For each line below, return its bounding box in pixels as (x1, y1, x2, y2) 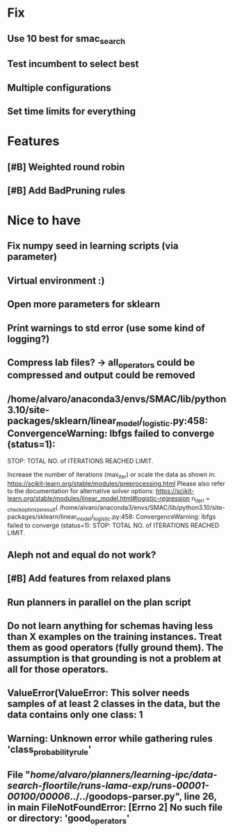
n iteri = (191, 495, 210, 504)
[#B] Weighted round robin (7, 161, 125, 173)
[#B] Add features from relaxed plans (7, 573, 172, 584)
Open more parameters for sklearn (7, 298, 161, 311)
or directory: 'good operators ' (7, 813, 130, 826)
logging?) (7, 333, 50, 345)
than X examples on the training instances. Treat (7, 630, 223, 642)
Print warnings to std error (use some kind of (7, 322, 205, 334)
